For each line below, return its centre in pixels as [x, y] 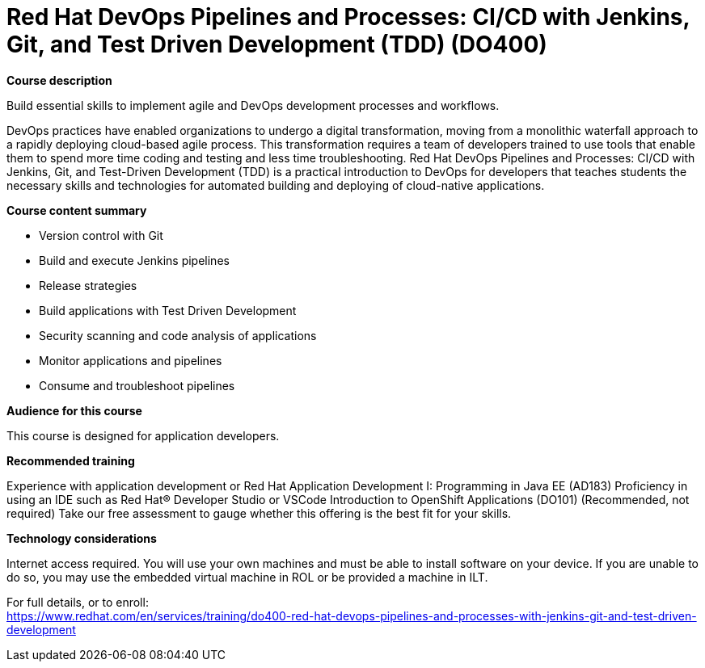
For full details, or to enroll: [78, 602]
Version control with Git [101, 235]
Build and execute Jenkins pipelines [134, 260]
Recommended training [71, 460]
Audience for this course [74, 410]
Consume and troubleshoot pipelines [137, 385]
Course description [59, 80]
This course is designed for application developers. [143, 435]
